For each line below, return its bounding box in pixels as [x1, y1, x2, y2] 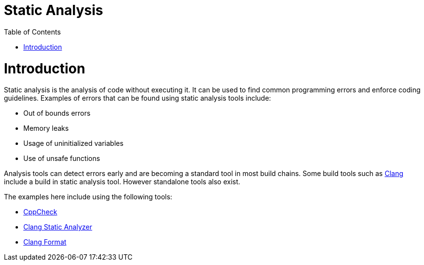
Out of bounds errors [23, 109, 91, 118]
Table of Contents [4, 27, 61, 36]
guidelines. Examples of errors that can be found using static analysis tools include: [4, 94, 271, 103]
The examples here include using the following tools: [4, 193, 172, 201]
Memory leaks [23, 124, 69, 133]
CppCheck [23, 208, 57, 216]
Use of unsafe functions [23, 154, 100, 163]
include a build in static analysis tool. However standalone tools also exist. [4, 177, 240, 186]
